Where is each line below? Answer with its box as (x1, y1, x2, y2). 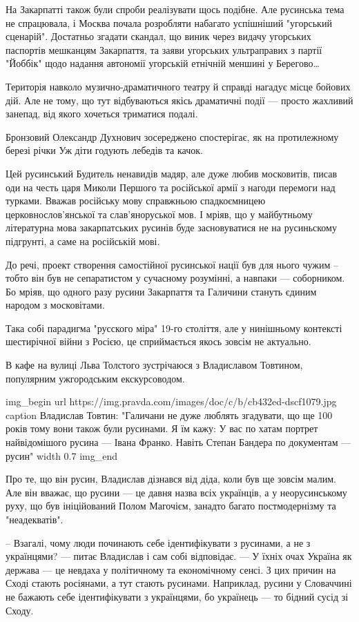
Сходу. (6, 603, 34, 617)
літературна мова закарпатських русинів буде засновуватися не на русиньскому (6, 220, 337, 235)
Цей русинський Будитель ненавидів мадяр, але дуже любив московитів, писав (6, 166, 338, 180)
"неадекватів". (6, 512, 64, 526)
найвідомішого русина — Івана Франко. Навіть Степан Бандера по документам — (6, 435, 351, 449)
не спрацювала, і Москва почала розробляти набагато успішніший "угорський (6, 15, 332, 30)
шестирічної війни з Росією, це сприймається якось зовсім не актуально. (6, 334, 311, 349)
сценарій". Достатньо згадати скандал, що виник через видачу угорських (6, 29, 311, 43)
